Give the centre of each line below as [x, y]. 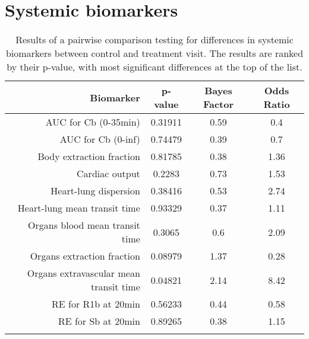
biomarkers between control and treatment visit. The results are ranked [154, 53]
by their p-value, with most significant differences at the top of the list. [154, 67]
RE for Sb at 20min [99, 321]
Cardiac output [108, 174]
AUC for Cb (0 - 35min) [93, 122]
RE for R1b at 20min [96, 304]
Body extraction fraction [89, 156]
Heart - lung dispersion [95, 191]
